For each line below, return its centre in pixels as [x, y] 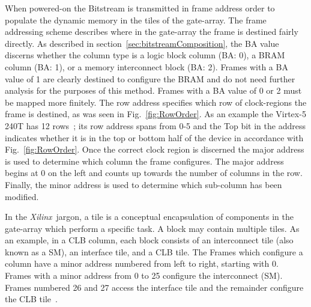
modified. [22, 196]
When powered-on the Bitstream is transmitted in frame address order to [140, 8]
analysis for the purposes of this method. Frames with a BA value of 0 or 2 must [153, 90]
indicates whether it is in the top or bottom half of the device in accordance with [154, 137]
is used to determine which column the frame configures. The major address [144, 161]
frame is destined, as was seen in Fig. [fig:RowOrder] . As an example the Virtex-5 [155, 114]
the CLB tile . [31, 299]
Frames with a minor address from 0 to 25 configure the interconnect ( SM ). [144, 275]
